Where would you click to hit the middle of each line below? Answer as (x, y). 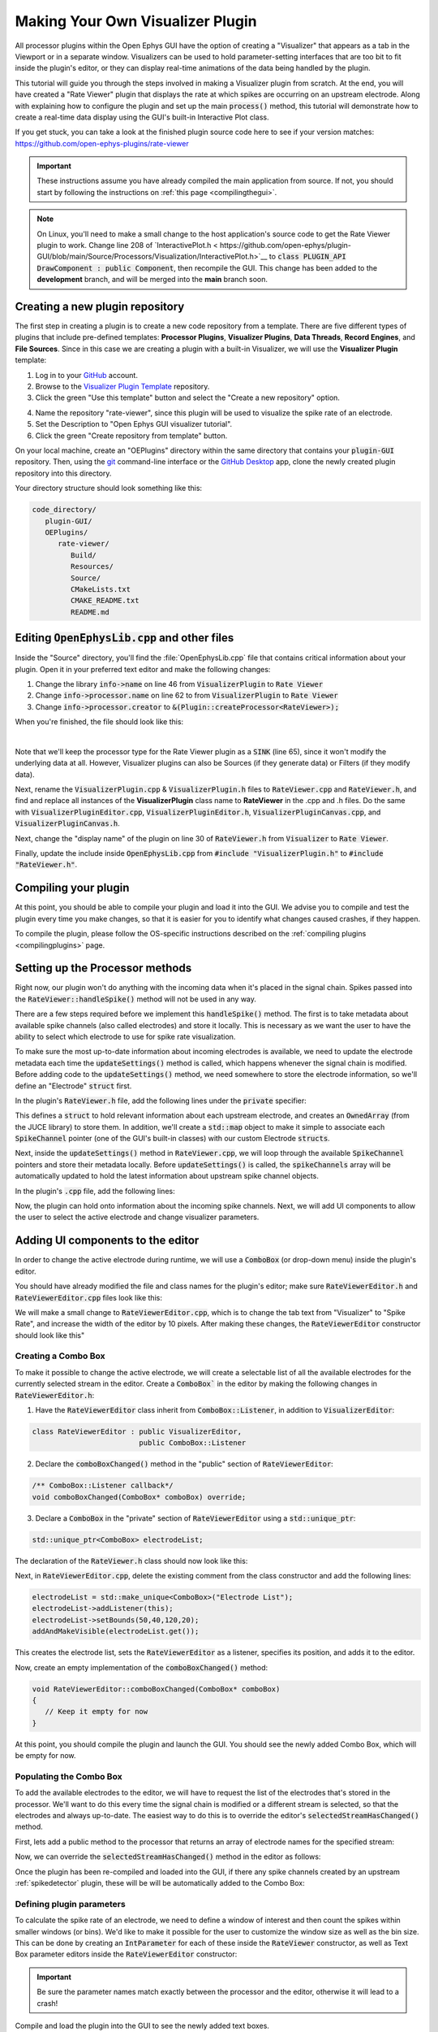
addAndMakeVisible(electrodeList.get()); (116, 1631)
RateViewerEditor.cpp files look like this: (88, 1297)
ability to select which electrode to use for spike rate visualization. (125, 1036)
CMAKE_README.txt (105, 601)
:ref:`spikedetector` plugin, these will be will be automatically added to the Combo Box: (160, 1883)
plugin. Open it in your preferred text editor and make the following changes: (143, 669)
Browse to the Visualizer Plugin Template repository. (122, 387)
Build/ (84, 555)
